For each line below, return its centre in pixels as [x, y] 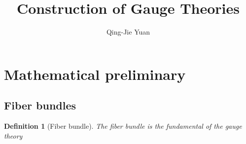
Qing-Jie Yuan [128, 32]
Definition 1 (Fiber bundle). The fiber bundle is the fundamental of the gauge [123, 126]
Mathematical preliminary [95, 74]
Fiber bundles [40, 105]
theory [13, 135]
